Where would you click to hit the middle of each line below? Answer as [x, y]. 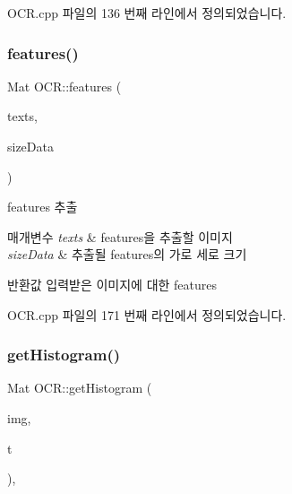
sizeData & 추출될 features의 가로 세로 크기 [127, 254]
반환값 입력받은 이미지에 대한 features [112, 284]
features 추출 [43, 207]
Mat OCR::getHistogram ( [80, 388]
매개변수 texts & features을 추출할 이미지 [120, 236]
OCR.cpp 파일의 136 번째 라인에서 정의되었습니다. [147, 13]
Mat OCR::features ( [64, 86]
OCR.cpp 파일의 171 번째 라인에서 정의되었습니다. [147, 314]
